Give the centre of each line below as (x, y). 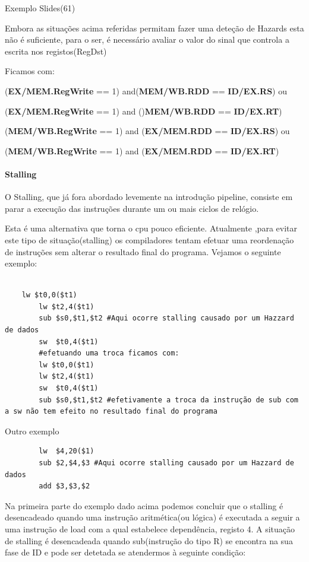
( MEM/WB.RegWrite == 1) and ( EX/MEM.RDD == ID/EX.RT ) (142, 150)
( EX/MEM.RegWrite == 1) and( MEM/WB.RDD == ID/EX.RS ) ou (146, 91)
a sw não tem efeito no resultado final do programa (111, 412)
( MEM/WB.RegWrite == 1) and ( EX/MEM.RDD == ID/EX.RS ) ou (147, 131)
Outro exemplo (32, 431)
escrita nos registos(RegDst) (56, 51)
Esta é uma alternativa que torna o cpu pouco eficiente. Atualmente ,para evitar (151, 228)
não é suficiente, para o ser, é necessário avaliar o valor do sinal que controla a (147, 39)
